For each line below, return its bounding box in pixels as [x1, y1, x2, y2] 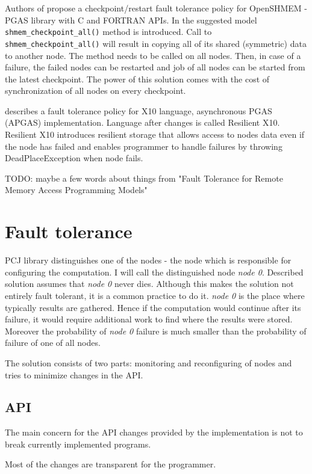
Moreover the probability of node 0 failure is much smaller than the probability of [5, 324, 307, 337]
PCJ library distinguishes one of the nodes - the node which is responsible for [5, 254, 292, 266]
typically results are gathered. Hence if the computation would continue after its [5, 301, 301, 313]
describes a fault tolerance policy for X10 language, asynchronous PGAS [5, 104, 272, 117]
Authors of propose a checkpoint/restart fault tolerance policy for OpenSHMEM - [5, 2, 307, 14]
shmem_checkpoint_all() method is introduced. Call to [5, 25, 212, 38]
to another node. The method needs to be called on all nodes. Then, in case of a [5, 49, 301, 61]
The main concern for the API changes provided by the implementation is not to [5, 426, 303, 439]
